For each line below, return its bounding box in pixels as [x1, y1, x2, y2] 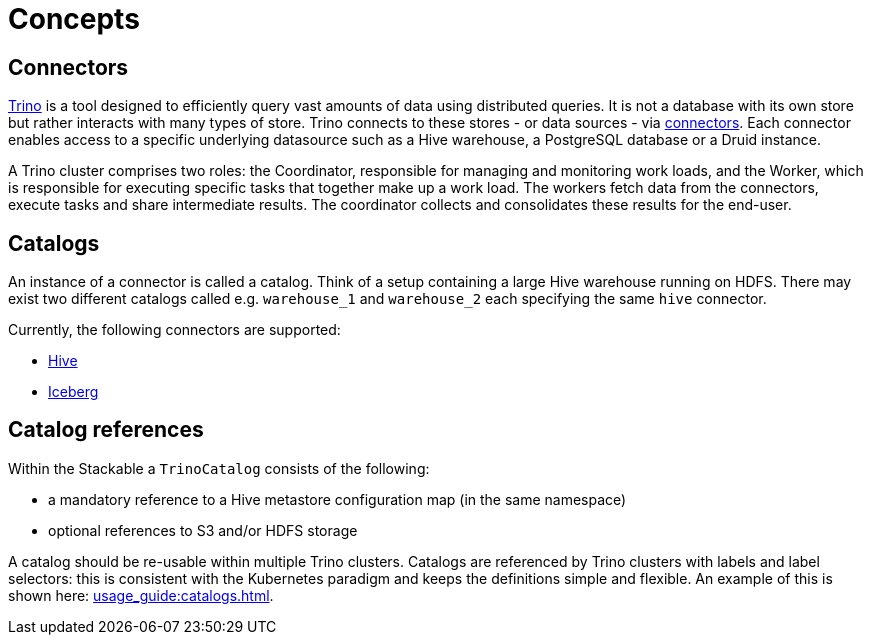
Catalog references [8, 417, 204, 443]
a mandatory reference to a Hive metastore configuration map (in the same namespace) [48, 490, 627, 508]
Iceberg [48, 383, 99, 401]
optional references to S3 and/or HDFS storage [48, 521, 358, 539]
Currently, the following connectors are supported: [8, 321, 341, 339]
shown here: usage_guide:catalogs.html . [8, 586, 274, 604]
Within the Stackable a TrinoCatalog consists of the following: [8, 459, 430, 477]
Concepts [8, 2, 140, 36]
